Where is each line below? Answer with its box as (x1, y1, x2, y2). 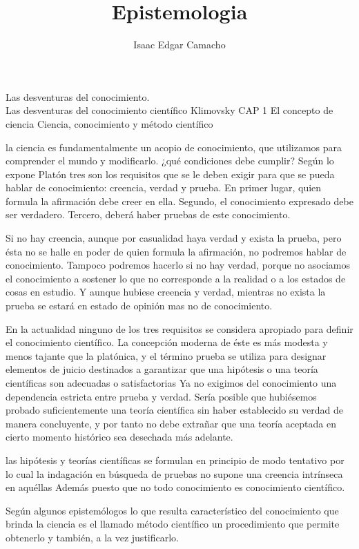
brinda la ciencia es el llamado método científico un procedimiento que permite (6, 517, 340, 531)
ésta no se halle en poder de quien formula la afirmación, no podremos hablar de (6, 244, 347, 258)
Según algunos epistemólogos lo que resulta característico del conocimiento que (6, 503, 339, 517)
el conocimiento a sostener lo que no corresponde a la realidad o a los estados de (6, 271, 346, 285)
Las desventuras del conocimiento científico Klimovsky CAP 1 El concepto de (6, 103, 333, 117)
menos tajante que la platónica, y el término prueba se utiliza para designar (6, 348, 327, 363)
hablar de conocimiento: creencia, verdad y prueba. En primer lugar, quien (6, 180, 322, 195)
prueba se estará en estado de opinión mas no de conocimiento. (6, 298, 273, 313)
